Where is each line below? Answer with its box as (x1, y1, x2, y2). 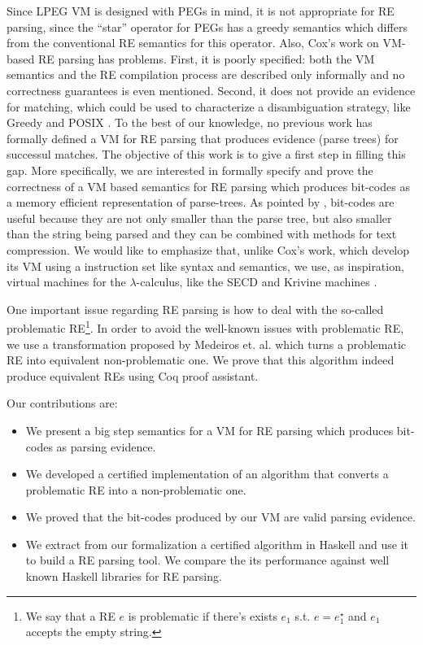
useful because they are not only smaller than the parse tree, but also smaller (7, 209, 392, 226)
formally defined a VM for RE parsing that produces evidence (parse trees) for (7, 129, 399, 146)
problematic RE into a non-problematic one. (25, 481, 246, 498)
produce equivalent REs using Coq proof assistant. (7, 367, 259, 384)
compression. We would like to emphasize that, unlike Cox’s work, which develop (7, 241, 410, 258)
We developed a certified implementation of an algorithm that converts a (25, 465, 389, 482)
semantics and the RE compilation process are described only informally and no (7, 66, 405, 83)
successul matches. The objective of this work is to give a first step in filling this (7, 146, 406, 163)
